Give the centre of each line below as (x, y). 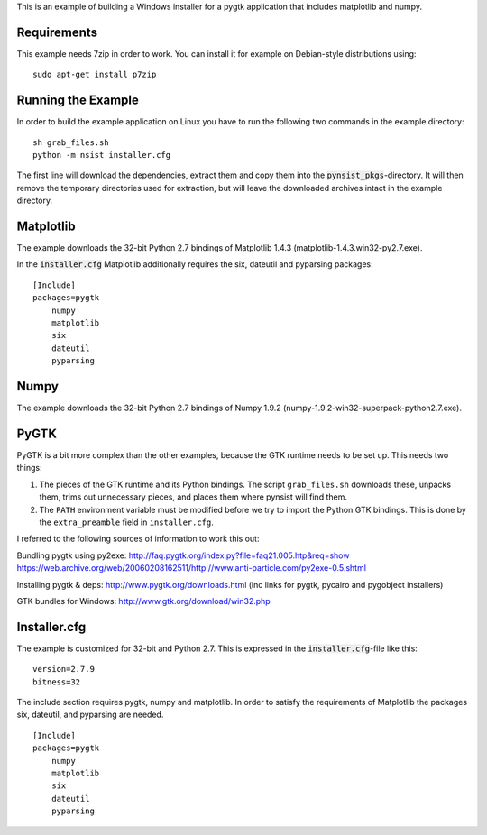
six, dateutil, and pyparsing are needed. (90, 715)
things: (29, 468)
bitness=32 (57, 682)
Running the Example (78, 101)
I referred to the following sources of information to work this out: (138, 539)
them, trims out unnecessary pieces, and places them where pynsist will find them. (193, 497)
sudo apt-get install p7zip (95, 75)
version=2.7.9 (64, 669)
